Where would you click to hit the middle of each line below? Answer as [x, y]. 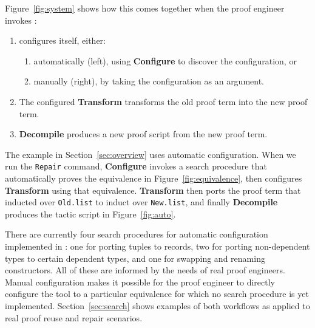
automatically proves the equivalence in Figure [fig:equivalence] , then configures [154, 178]
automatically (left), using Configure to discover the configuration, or [165, 60]
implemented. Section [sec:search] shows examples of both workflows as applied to [157, 306]
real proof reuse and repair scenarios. [74, 317]
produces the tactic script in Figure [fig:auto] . [90, 214]
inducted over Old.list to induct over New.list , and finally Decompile [141, 202]
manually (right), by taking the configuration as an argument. [149, 81]
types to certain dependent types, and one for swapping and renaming [135, 258]
